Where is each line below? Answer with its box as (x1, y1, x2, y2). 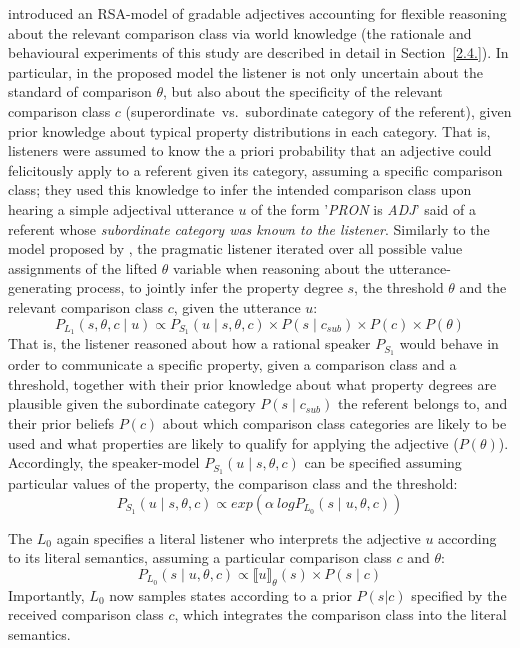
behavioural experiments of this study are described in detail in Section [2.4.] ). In (8, 42, 509, 63)
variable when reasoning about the (173, 257, 385, 278)
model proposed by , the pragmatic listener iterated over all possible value (8, 238, 463, 259)
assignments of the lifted (8, 257, 158, 278)
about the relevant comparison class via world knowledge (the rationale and (8, 22, 472, 43)
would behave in (399, 333, 499, 354)
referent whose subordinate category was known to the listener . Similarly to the (8, 218, 490, 239)
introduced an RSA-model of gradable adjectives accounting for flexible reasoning (8, 3, 507, 23)
